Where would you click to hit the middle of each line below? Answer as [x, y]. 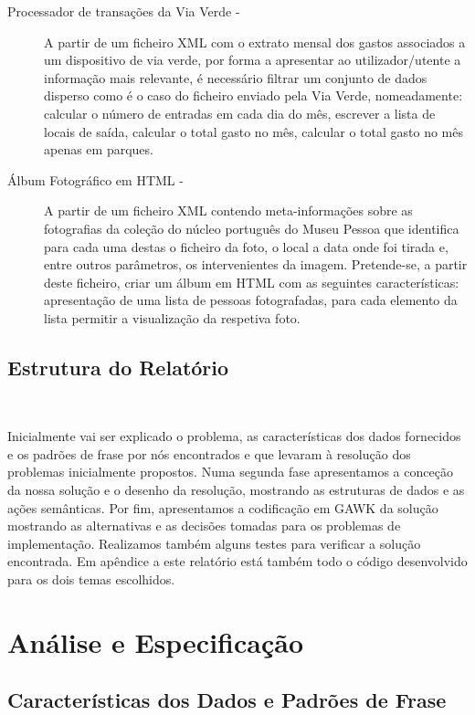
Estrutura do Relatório [118, 367]
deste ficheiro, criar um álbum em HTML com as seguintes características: [252, 282]
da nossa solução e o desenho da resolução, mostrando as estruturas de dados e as [236, 490]
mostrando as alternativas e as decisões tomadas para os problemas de [204, 526]
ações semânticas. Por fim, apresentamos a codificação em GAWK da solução [223, 507]
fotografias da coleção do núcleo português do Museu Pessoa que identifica [252, 228]
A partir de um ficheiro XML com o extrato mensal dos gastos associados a [255, 42]
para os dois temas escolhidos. [91, 579]
